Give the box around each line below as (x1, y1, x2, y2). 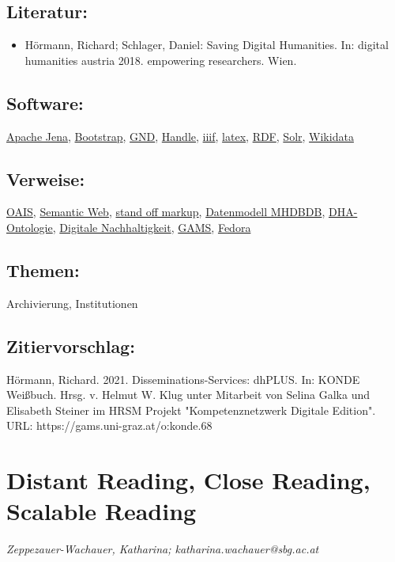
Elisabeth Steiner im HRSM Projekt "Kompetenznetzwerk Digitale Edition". (6, 401, 376, 418)
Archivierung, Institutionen (6, 294, 138, 311)
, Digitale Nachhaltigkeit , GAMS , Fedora (52, 218, 251, 235)
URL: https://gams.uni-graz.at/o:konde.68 (6, 417, 213, 434)
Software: (6, 90, 84, 115)
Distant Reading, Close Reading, (6, 464, 371, 496)
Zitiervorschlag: (6, 333, 135, 358)
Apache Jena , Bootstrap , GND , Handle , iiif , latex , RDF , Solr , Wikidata (6, 127, 354, 144)
